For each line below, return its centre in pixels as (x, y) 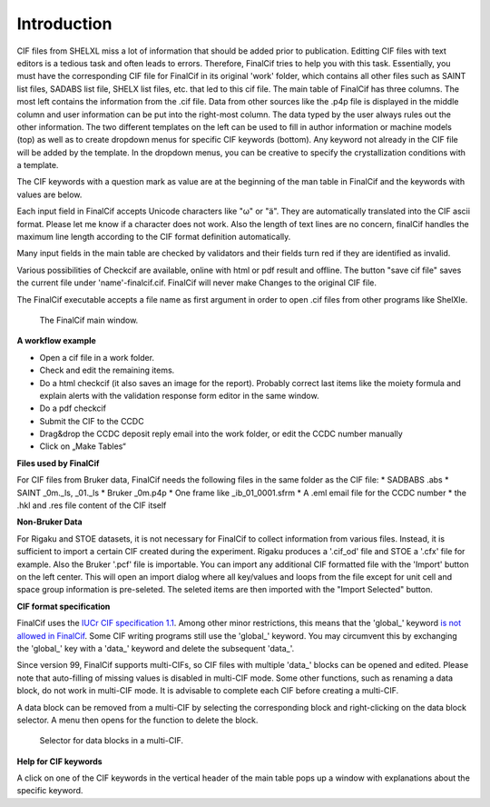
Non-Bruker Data (49, 522)
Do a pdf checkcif (73, 408)
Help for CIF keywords (60, 761)
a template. (38, 165)
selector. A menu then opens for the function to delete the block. (137, 720)
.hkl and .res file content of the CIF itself (92, 505)
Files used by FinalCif (58, 463)
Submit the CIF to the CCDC (92, 421)
